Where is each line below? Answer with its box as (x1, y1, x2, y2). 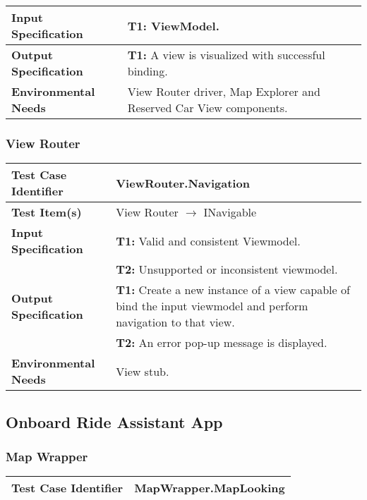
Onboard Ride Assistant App (6, 410, 223, 432)
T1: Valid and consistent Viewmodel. (116, 232, 301, 249)
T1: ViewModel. (127, 17, 219, 34)
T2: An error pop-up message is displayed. (116, 334, 327, 351)
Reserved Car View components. (127, 99, 288, 116)
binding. (127, 63, 168, 79)
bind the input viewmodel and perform (116, 298, 308, 315)
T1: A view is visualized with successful (127, 47, 325, 63)
